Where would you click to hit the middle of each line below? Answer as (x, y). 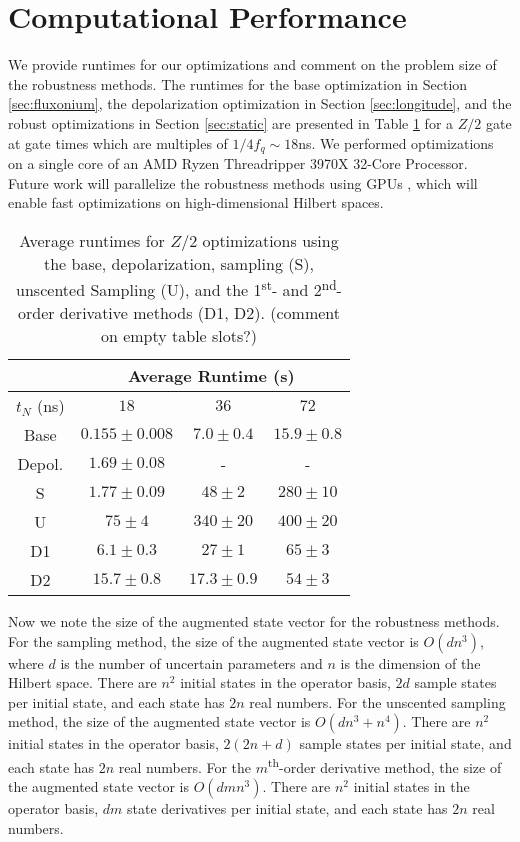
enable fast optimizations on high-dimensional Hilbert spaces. (196, 202)
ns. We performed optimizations (396, 142)
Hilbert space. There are (82, 682)
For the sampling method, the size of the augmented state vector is (213, 640)
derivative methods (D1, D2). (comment (199, 313)
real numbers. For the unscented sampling (377, 701)
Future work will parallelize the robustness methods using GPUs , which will (243, 182)
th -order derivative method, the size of (385, 765)
